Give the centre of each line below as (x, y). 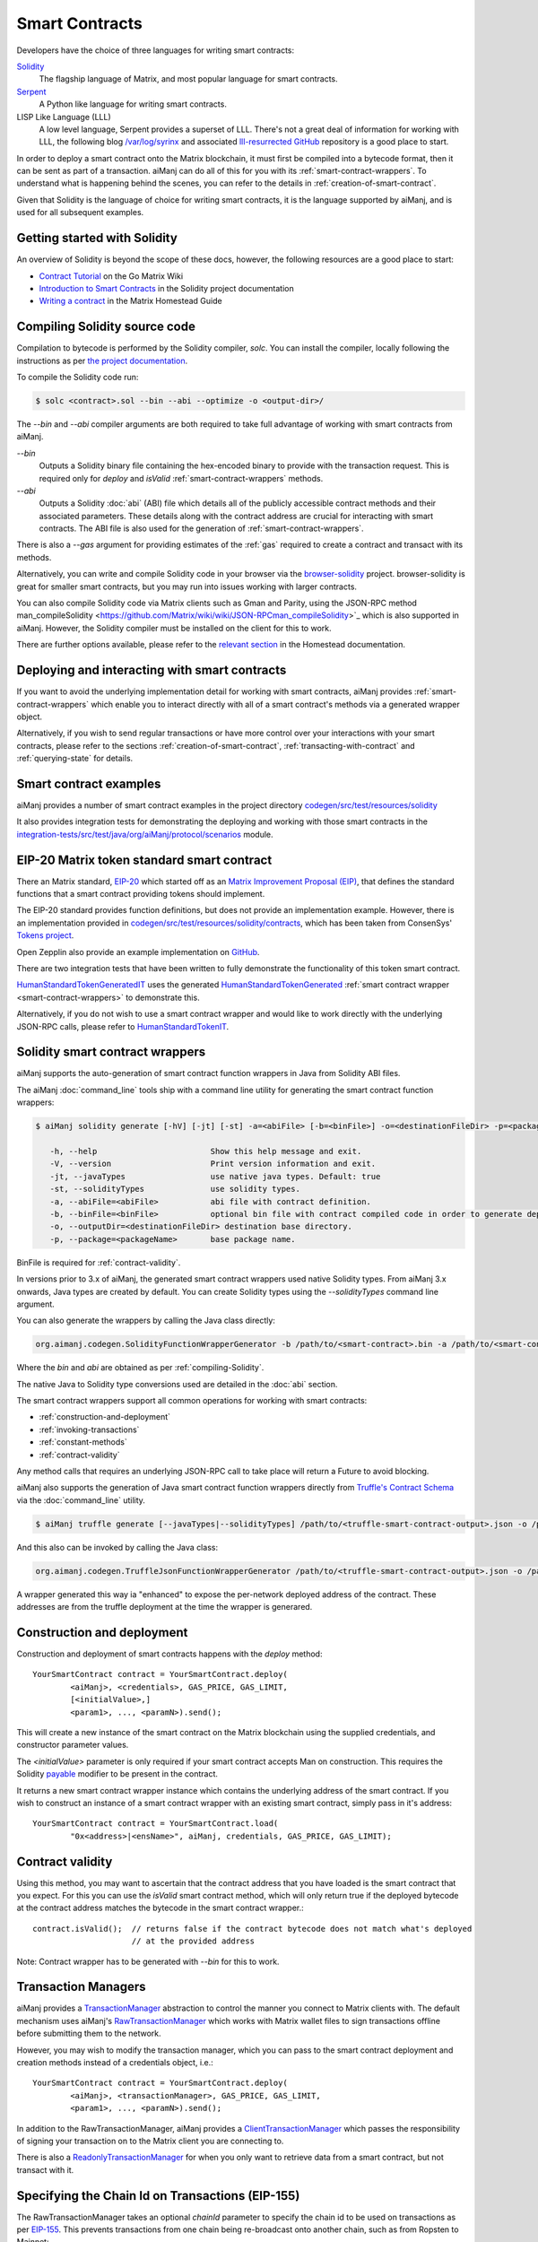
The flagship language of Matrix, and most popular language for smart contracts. (188, 79)
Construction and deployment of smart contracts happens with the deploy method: (169, 1654)
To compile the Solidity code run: (78, 377)
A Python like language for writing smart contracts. (133, 104)
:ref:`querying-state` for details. (75, 759)
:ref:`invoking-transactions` (89, 1429)
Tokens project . (45, 935)
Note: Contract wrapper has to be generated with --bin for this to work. (148, 1961)
